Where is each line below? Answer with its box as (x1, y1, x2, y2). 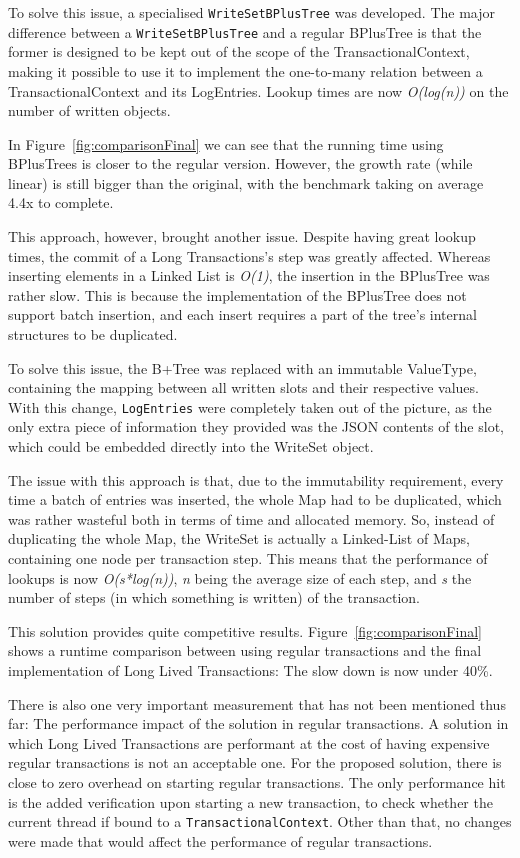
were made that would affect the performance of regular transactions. (8, 830, 433, 851)
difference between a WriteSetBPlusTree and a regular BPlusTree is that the (8, 21, 482, 42)
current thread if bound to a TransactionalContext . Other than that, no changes (8, 811, 512, 832)
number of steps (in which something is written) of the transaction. (8, 587, 420, 608)
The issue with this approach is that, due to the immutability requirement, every (8, 469, 504, 490)
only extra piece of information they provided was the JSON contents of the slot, (8, 416, 504, 437)
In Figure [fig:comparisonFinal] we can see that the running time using (8, 133, 444, 154)
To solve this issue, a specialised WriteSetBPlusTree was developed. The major (8, 2, 496, 22)
